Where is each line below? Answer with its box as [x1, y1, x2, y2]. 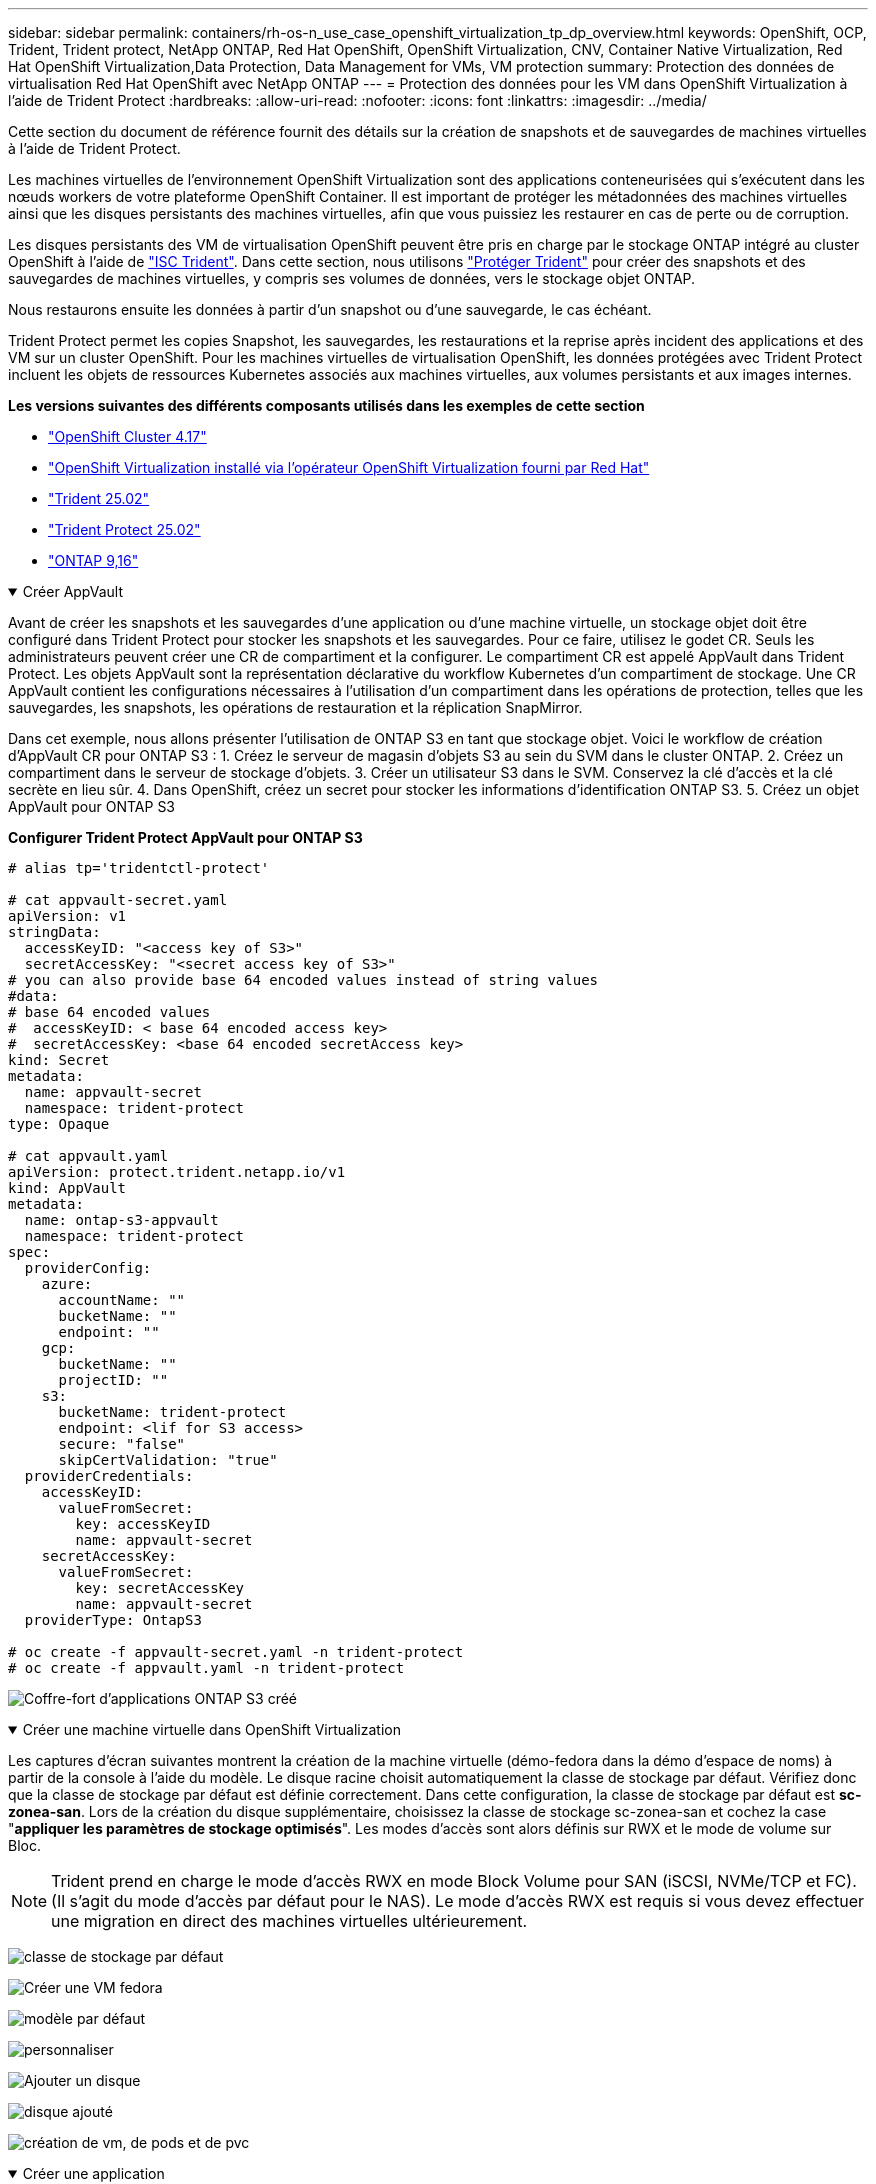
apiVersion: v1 [8, 908, 127, 924]
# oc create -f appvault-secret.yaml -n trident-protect [8, 1644, 464, 1660]
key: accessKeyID [75, 1516, 211, 1532]
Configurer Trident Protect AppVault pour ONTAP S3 [8, 829, 363, 846]
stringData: [8, 924, 101, 940]
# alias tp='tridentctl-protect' [8, 860, 270, 876]
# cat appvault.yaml [8, 1148, 169, 1164]
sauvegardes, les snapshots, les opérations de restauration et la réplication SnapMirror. [8, 699, 583, 716]
